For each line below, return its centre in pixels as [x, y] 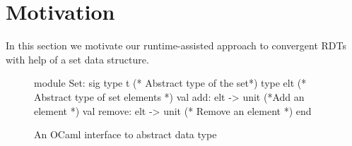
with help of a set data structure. [77, 59]
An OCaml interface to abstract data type [125, 134]
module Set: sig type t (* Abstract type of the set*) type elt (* [170, 83]
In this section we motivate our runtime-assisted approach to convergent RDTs [176, 45]
